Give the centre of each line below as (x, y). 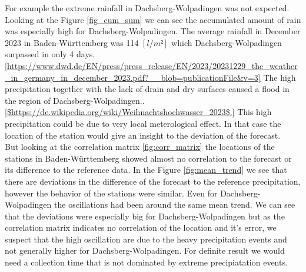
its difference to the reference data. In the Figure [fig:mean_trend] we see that (146, 170)
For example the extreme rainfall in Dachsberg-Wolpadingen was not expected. (147, 8)
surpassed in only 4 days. (50, 54)
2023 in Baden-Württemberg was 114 (72, 42)
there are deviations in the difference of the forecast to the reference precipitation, (153, 181)
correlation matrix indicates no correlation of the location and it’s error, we (141, 227)
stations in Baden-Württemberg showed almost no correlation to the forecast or (148, 158)
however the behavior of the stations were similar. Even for (111, 193)
